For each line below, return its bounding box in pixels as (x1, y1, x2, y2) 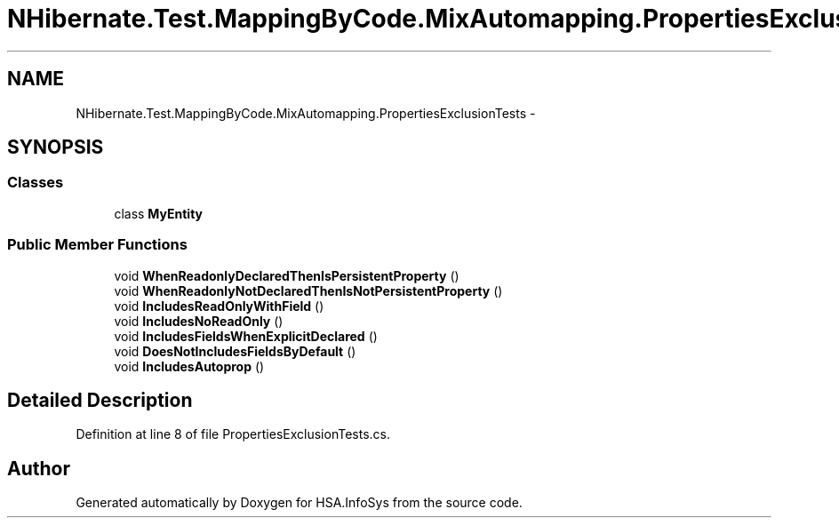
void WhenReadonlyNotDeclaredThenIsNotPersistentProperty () (114, 282, 503, 298)
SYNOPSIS (7, 136, 104, 159)
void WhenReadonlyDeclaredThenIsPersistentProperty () (114, 267, 459, 283)
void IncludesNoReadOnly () (114, 313, 284, 329)
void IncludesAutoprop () (114, 358, 265, 374)
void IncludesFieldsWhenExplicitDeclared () (114, 328, 378, 344)
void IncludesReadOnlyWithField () (114, 298, 324, 314)
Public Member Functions (7, 235, 188, 254)
